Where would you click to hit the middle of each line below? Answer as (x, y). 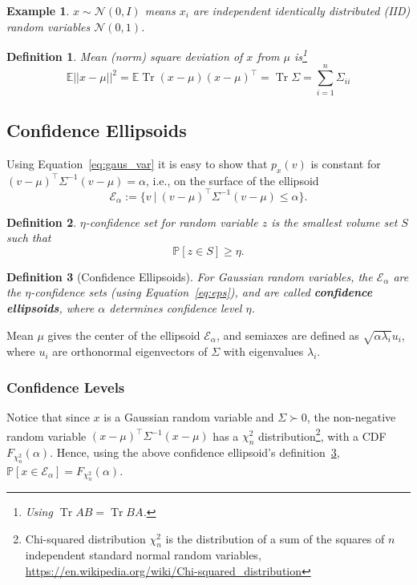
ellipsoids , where (51, 308)
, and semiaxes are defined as (287, 335)
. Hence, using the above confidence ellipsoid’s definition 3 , (195, 452)
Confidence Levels (66, 387)
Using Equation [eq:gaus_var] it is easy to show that (137, 163)
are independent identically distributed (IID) (302, 10)
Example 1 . (38, 10)
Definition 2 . (42, 222)
